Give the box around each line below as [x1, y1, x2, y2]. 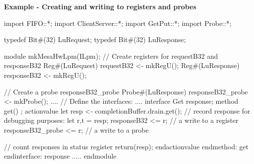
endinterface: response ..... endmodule [4, 151, 116, 161]
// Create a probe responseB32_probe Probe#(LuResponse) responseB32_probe [4, 86, 248, 96]
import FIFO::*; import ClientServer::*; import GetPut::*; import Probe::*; [4, 18, 231, 28]
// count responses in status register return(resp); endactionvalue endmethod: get [4, 141, 249, 151]
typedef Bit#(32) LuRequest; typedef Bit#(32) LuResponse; [4, 34, 186, 45]
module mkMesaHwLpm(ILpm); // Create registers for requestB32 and [4, 50, 218, 61]
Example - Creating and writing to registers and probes [4, 1, 197, 11]
